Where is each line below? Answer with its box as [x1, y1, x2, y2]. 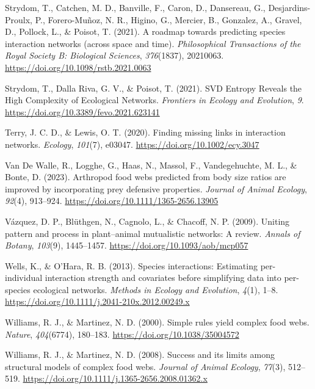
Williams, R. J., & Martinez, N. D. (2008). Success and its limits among [5, 348, 275, 361]
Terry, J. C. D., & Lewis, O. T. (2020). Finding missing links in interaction [5, 126, 286, 139]
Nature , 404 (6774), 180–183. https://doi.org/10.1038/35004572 [5, 327, 239, 340]
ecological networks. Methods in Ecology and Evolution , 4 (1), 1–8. [33, 283, 278, 296]
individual [5, 271, 43, 284]
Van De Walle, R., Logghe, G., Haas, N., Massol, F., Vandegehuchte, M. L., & [5, 158, 297, 171]
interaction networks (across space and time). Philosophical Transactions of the [5, 37, 301, 49]
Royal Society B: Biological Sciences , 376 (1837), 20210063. [5, 49, 224, 62]
